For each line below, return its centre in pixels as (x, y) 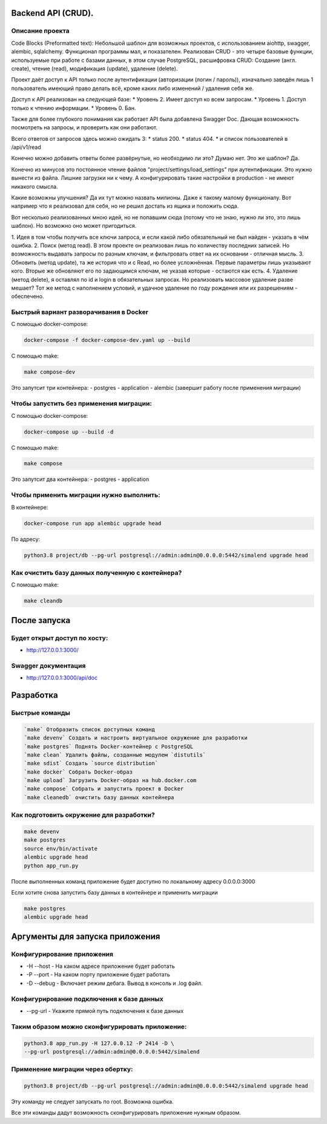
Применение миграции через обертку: (72, 1069)
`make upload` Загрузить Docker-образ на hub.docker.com (110, 781)
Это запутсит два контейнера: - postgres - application (80, 479)
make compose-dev (50, 372)
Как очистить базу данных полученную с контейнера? (97, 573)
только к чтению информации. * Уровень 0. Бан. (74, 108)
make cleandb (43, 601)
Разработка (35, 695)
